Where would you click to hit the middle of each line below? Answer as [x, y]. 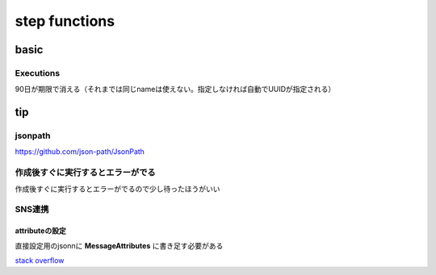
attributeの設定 [40, 231]
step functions [65, 21]
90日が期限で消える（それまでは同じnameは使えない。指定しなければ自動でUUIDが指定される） [175, 90]
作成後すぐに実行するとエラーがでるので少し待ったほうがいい [117, 189]
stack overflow [40, 260]
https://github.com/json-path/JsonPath [80, 152]
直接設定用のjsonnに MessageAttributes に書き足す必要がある [119, 245]
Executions [38, 73]
